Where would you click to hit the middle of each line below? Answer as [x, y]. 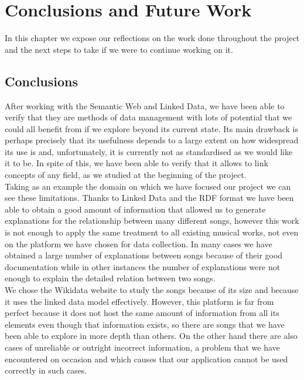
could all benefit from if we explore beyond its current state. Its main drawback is [151, 128]
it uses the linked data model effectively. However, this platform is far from [139, 301]
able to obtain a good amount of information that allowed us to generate [135, 209]
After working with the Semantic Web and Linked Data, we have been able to [145, 105]
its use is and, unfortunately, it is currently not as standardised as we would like [149, 151]
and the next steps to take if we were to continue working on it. [119, 49]
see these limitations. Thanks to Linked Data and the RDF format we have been [149, 198]
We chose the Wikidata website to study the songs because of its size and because [152, 290]
